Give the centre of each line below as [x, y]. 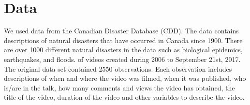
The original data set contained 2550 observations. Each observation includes [118, 68]
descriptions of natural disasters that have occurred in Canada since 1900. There [123, 40]
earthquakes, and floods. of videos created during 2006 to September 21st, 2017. [122, 59]
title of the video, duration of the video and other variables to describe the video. [124, 97]
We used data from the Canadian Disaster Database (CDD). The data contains [121, 31]
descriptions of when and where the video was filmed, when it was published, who [125, 78]
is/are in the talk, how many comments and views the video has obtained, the [119, 87]
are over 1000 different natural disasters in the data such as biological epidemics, [123, 50]
